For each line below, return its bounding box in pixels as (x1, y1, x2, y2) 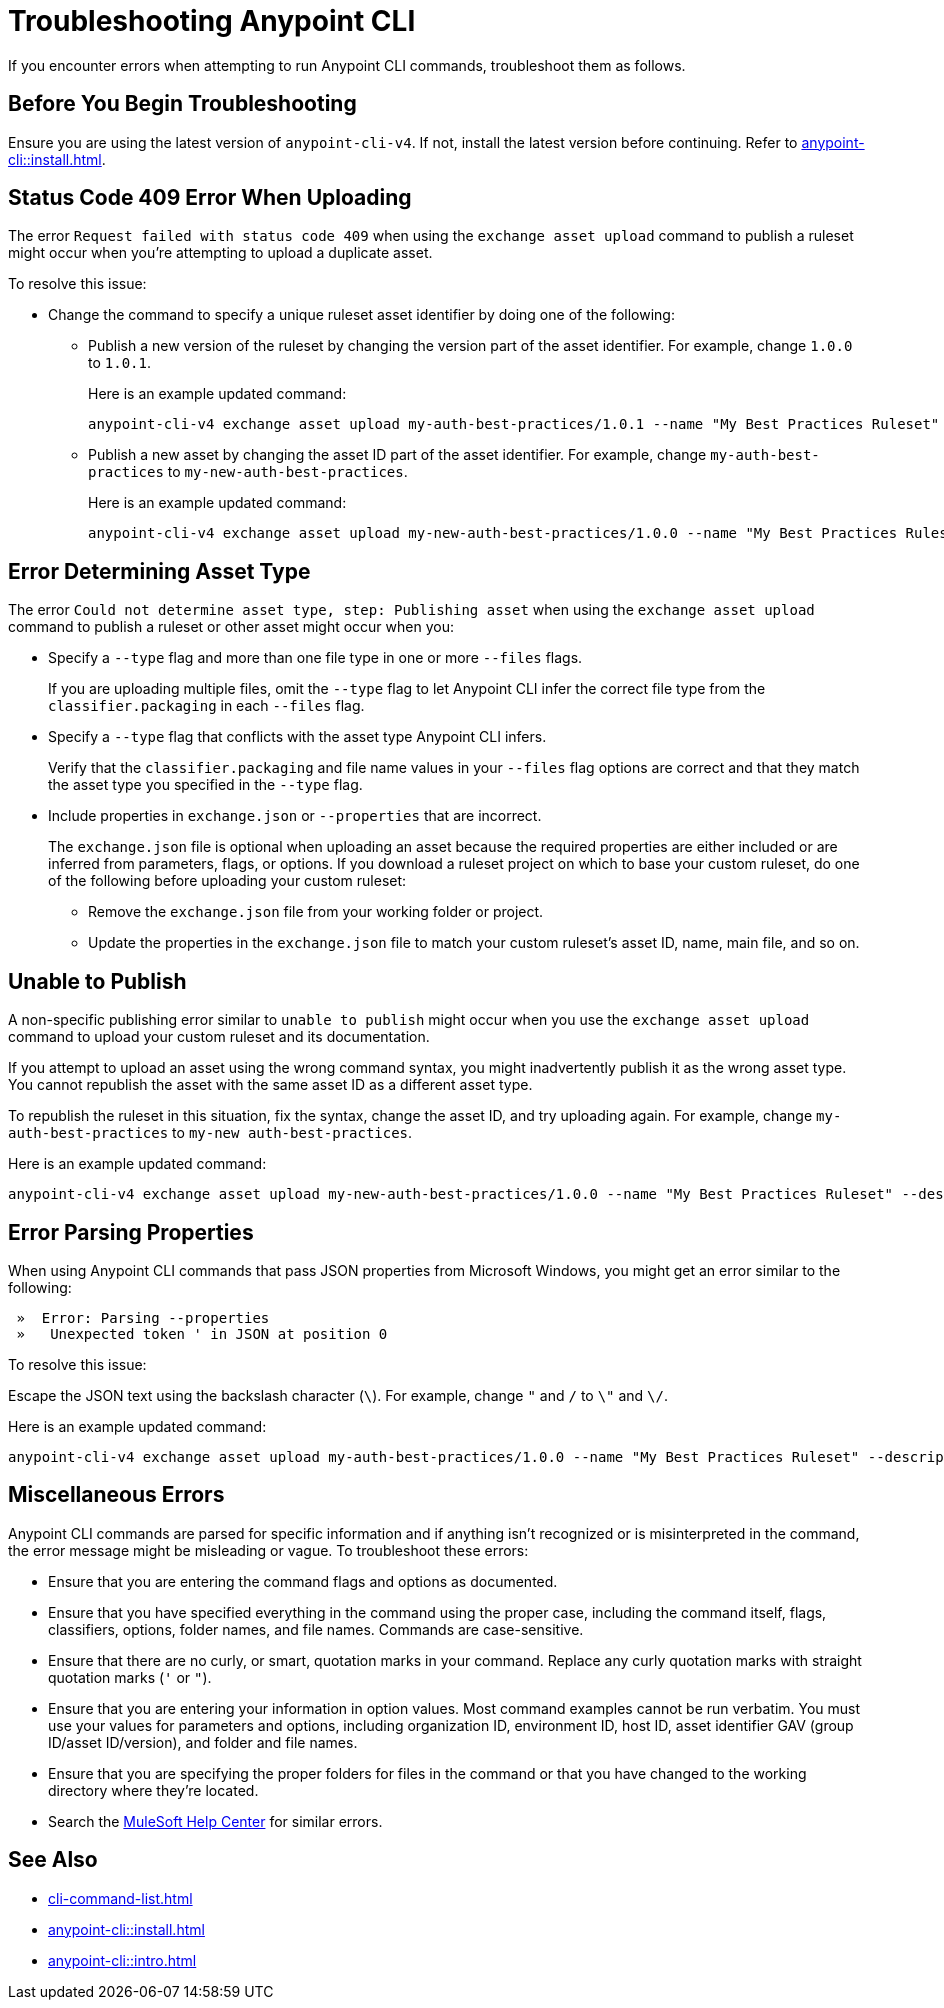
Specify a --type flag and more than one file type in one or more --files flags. (48, 649, 583, 667)
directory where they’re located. (48, 1781, 259, 1799)
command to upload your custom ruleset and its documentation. (8, 1028, 430, 1046)
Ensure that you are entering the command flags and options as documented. (48, 1572, 558, 1590)
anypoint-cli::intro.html (48, 1951, 197, 1969)
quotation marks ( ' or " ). (48, 1668, 212, 1686)
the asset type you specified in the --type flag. (48, 776, 363, 794)
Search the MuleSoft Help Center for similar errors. (48, 1812, 383, 1830)
